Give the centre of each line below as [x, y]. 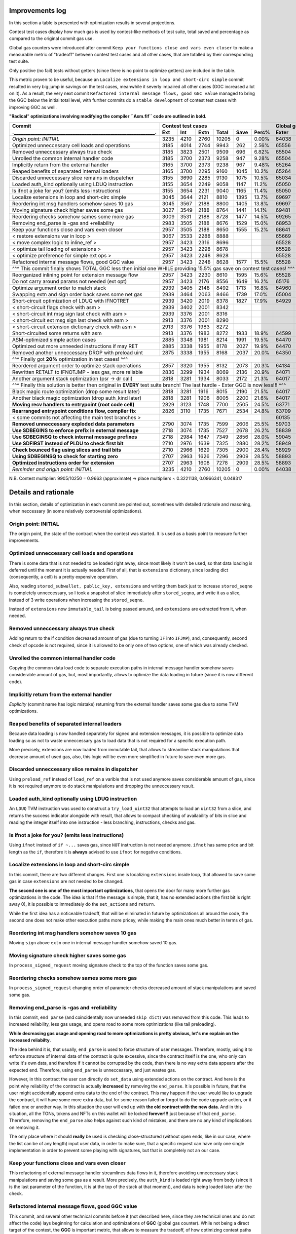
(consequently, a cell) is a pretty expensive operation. [64, 577]
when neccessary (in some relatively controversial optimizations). [76, 511]
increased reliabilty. [30, 1040]
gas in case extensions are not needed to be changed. [66, 882]
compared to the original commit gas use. [51, 39]
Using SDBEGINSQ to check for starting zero [65, 456]
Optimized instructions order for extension [63, 463]
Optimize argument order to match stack [59, 288]
